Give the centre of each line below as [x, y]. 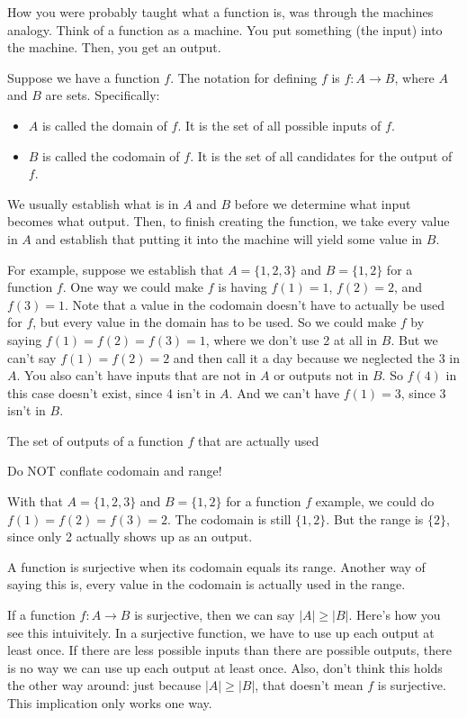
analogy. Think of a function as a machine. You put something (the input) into [225, 29]
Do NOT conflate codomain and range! [115, 471]
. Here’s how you [395, 615]
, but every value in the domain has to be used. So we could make [215, 322]
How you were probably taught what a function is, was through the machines [220, 12]
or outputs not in [321, 375]
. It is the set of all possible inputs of [279, 125]
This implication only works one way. [110, 703]
